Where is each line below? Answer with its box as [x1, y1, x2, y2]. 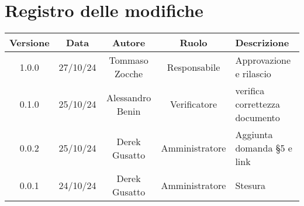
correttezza [235, 97, 280, 111]
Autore [112, 36, 146, 50]
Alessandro [106, 90, 151, 104]
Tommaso [109, 53, 148, 67]
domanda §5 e [235, 141, 292, 155]
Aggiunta [235, 128, 273, 142]
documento [235, 111, 280, 125]
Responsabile [167, 60, 220, 74]
